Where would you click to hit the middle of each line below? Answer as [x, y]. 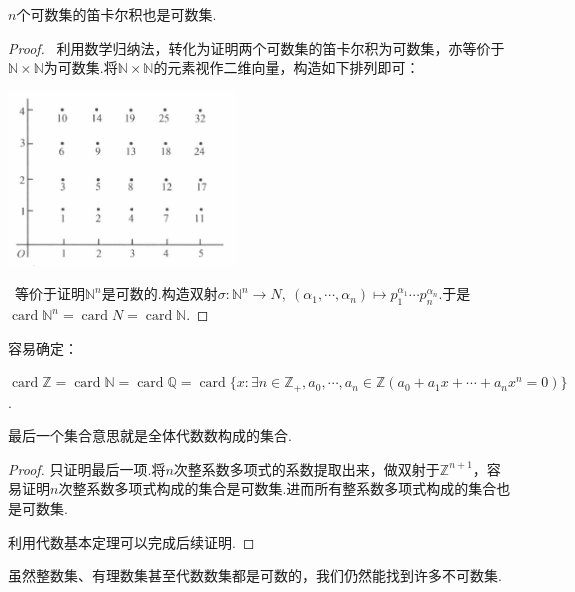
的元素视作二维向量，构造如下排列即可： [286, 67]
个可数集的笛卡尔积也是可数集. [116, 14]
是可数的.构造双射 [159, 293]
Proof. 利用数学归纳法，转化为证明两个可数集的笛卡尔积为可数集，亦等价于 [256, 47]
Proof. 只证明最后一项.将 [87, 468]
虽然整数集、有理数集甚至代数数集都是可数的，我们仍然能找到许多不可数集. [255, 575]
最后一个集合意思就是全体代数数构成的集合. [150, 435]
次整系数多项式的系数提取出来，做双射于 [306, 468]
